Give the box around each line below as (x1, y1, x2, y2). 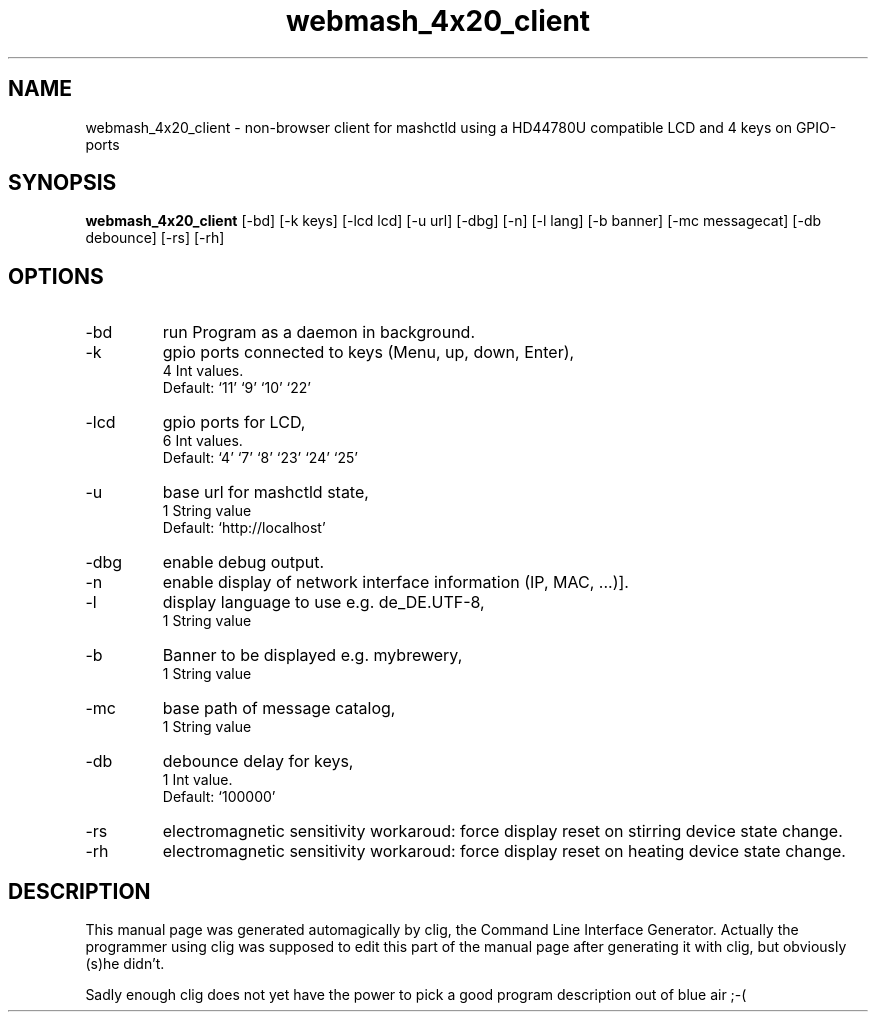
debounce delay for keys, (162, 751, 354, 772)
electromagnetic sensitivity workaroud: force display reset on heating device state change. (162, 841, 846, 862)
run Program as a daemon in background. (162, 322, 476, 343)
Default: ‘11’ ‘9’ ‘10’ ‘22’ (162, 379, 311, 397)
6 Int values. (162, 432, 243, 450)
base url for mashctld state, (162, 482, 369, 503)
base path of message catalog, (162, 698, 396, 719)
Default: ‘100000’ (162, 788, 276, 806)
